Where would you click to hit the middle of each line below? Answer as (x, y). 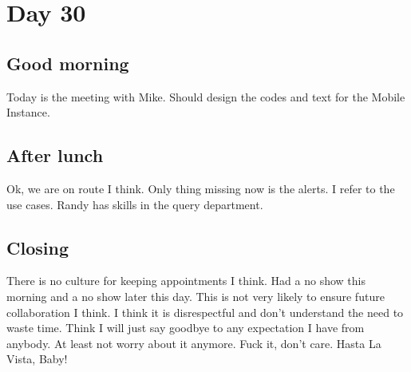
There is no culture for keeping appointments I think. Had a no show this (186, 281)
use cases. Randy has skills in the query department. (135, 204)
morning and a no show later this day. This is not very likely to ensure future (196, 296)
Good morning (68, 63)
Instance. (28, 112)
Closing (38, 247)
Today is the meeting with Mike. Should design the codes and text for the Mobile (206, 96)
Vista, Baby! (37, 359)
